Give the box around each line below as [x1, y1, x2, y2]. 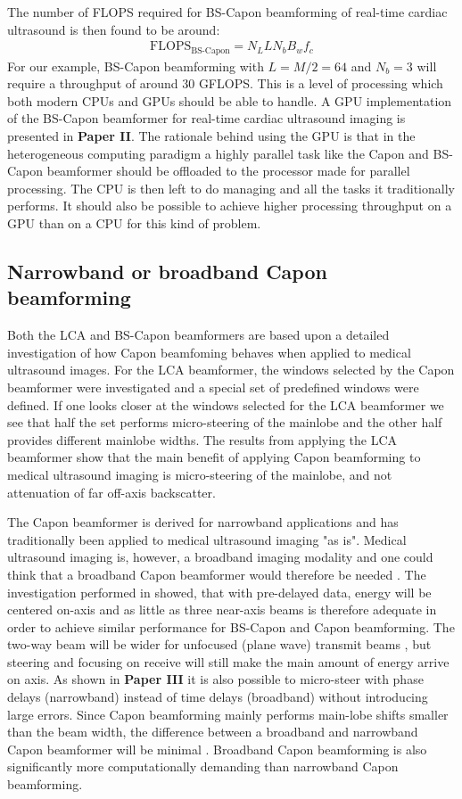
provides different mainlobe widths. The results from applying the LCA [7, 430, 398, 449]
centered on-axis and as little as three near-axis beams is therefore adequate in [7, 600, 437, 619]
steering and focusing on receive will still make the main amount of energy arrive [7, 652, 450, 671]
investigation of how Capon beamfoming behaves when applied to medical [7, 342, 411, 361]
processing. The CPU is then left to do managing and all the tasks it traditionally [7, 178, 455, 197]
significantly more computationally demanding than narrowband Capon [7, 757, 399, 776]
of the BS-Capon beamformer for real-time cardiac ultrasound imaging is [7, 109, 406, 128]
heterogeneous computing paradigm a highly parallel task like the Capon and [7, 144, 429, 162]
